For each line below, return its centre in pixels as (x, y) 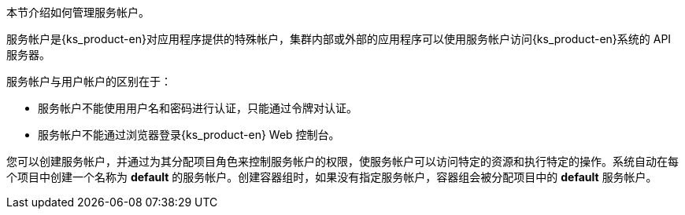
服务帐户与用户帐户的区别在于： (89, 81)
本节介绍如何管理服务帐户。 (78, 12)
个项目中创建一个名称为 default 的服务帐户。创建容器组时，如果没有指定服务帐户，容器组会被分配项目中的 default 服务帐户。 (332, 177)
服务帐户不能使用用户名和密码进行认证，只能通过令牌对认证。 (198, 108)
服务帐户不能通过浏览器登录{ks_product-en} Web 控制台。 (189, 135)
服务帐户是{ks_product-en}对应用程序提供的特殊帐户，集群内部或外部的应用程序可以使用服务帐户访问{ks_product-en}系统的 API (339, 39)
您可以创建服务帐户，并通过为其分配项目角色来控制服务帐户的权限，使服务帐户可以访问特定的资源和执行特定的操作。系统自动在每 (342, 161)
